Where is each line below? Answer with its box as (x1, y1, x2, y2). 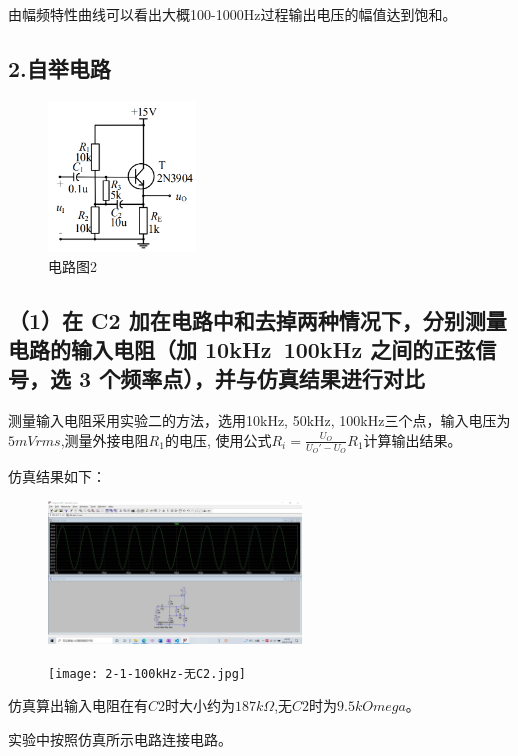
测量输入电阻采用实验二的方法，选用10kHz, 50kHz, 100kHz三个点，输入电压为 (8, 410, 511, 431)
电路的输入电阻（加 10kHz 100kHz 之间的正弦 (8, 333, 476, 364)
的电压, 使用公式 (164, 429, 272, 450)
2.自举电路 (8, 52, 111, 83)
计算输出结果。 (363, 429, 462, 450)
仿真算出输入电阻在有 (8, 695, 148, 716)
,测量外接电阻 (60, 429, 149, 450)
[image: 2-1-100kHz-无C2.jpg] (48, 666, 247, 681)
